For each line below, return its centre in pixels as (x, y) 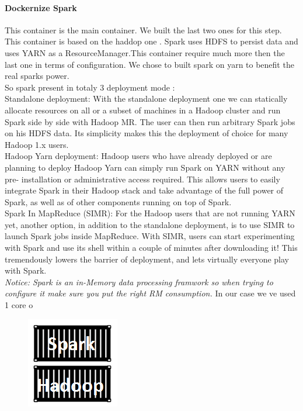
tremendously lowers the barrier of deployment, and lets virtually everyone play (147, 259)
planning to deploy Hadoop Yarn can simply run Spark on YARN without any (145, 167)
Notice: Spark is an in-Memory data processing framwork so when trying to (139, 282)
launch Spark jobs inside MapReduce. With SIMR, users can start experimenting (150, 236)
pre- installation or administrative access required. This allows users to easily (142, 179)
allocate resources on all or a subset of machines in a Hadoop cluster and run (143, 110)
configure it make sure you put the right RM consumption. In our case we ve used (150, 293)
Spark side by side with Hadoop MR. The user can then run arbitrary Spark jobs (150, 121)
